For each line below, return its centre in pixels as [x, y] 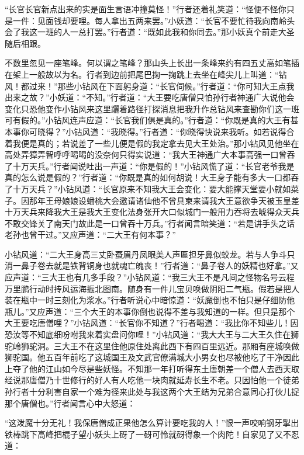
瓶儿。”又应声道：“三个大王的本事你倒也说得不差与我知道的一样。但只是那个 [150, 311]
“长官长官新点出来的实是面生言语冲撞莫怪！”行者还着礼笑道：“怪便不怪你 [146, 9]
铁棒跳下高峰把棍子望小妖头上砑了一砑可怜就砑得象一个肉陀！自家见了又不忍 [152, 434]
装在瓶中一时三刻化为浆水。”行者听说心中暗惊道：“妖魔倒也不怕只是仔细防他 [150, 300]
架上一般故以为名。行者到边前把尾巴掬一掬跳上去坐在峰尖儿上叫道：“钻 [150, 74]
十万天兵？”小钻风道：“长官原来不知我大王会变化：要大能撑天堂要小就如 [152, 188]
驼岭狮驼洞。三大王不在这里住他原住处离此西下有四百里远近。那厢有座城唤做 [152, 345]
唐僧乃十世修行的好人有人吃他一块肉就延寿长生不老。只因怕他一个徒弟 [164, 380]
